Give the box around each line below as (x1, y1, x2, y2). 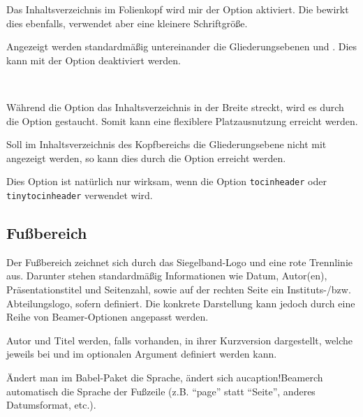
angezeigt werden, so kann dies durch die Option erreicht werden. (6, 150, 286, 165)
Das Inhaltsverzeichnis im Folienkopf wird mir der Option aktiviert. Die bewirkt (6, 2, 349, 16)
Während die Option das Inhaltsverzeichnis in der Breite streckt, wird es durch (6, 99, 344, 114)
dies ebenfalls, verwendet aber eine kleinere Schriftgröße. (6, 15, 248, 30)
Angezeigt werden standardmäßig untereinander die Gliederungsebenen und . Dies (6, 39, 357, 54)
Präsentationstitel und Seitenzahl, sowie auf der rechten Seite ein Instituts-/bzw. (6, 282, 351, 297)
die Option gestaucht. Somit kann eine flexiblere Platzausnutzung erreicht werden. (6, 113, 358, 128)
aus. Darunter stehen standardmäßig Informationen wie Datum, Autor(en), (6, 268, 327, 283)
